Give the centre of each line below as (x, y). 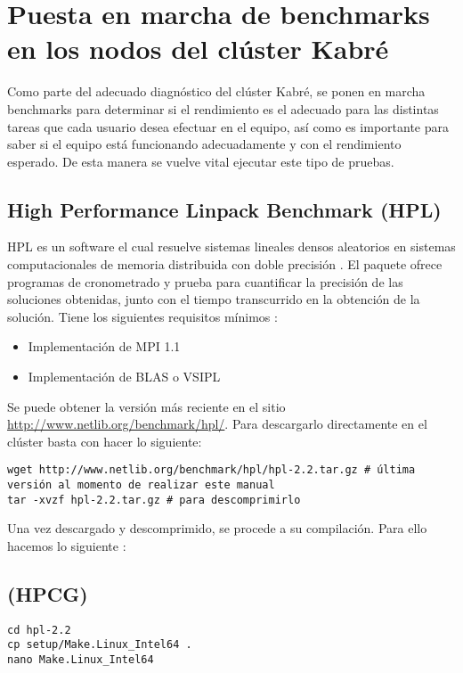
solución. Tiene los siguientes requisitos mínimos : (142, 316)
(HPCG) (48, 593)
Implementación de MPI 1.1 (104, 346)
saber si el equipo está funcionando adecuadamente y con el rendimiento (204, 144)
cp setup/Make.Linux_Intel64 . (100, 645)
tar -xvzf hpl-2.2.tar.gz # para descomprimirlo (154, 500)
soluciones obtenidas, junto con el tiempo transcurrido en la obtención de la (214, 299)
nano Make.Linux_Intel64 (81, 660)
